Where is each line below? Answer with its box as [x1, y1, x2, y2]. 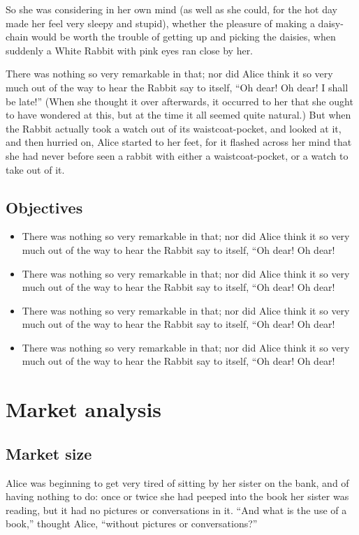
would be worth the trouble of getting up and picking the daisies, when [31, 29, 336, 44]
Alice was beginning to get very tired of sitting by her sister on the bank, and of [6, 475, 349, 490]
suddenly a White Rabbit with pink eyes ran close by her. [6, 43, 254, 57]
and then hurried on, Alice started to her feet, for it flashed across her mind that [6, 135, 352, 149]
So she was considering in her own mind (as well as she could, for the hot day [6, 2, 337, 16]
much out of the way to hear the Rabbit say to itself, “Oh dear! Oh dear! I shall [6, 80, 349, 94]
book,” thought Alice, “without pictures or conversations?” [6, 516, 258, 531]
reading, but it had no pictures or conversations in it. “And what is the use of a [6, 502, 347, 517]
